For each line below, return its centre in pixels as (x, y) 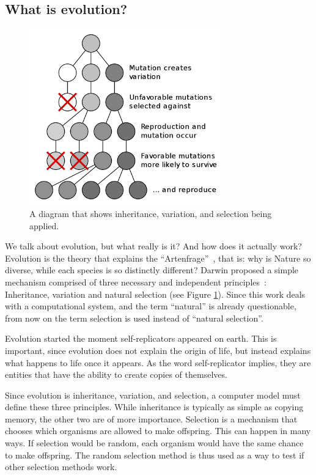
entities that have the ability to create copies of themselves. (116, 374)
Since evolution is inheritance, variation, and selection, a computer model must (153, 395)
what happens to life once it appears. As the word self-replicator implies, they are (158, 362)
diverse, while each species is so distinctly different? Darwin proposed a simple (152, 270)
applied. (44, 225)
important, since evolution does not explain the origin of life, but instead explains (158, 350)
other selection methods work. (61, 467)
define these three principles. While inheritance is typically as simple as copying (154, 407)
